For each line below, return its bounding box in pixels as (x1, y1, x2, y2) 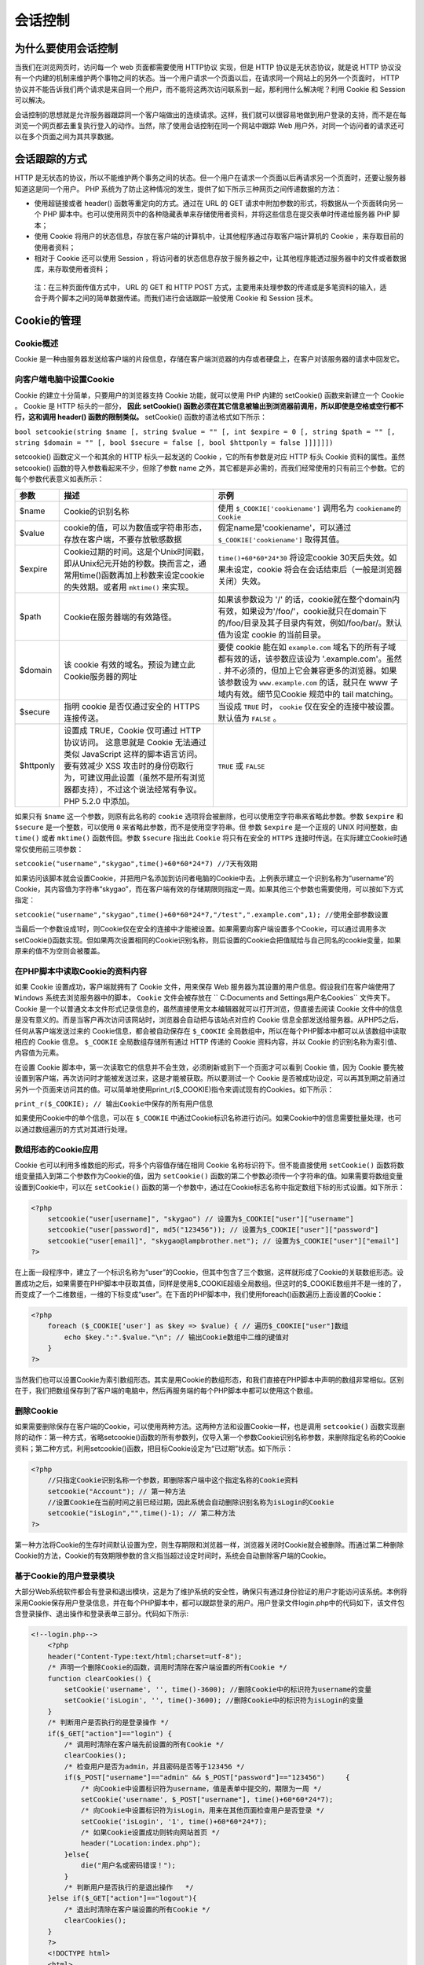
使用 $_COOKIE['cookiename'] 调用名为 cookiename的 (217, 502, 402, 513)
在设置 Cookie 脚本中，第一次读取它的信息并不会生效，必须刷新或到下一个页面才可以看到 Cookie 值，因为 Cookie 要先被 (14, 1062, 404, 1072)
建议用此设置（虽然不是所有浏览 (87, 772, 206, 783)
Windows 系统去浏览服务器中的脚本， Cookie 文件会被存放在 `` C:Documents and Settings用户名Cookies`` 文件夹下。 (14, 993, 395, 1002)
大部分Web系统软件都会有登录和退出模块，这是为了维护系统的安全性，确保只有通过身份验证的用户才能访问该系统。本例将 (14, 1587, 408, 1596)
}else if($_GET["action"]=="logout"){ (47, 1894, 197, 1903)
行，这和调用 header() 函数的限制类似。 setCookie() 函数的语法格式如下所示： (14, 413, 267, 422)
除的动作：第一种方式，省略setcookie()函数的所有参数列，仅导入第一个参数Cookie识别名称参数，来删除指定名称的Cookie (14, 1433, 406, 1442)
